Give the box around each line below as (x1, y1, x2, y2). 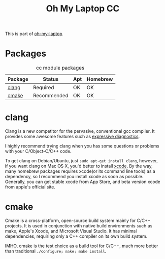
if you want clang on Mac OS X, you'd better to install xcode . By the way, (5, 163, 153, 169)
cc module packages (36, 65, 85, 72)
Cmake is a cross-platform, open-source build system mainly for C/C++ (5, 218, 151, 223)
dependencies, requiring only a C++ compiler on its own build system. (5, 233, 148, 239)
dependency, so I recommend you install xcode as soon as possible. (5, 174, 144, 180)
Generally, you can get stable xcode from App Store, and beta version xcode (5, 179, 161, 185)
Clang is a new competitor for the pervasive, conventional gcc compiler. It (5, 128, 155, 134)
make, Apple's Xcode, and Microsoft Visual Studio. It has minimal (5, 228, 137, 234)
